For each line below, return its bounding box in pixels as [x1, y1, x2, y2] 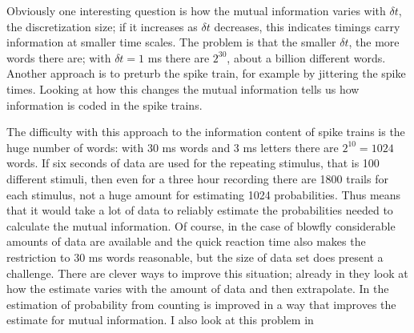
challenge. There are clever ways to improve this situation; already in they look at [6, 264, 408, 281]
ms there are [147, 49, 210, 66]
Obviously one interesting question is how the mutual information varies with [6, 2, 386, 18]
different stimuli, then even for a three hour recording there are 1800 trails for [6, 170, 388, 187]
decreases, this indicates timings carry [214, 18, 400, 34]
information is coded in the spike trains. [6, 96, 203, 113]
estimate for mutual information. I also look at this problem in [6, 311, 314, 328]
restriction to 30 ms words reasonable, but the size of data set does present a [6, 248, 384, 265]
